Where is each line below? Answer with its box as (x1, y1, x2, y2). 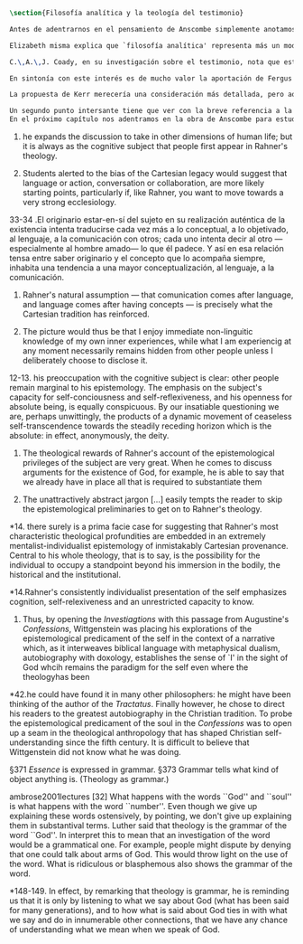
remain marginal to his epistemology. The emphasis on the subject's (9, 382, 262, 392)
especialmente (9, 243, 65, 253)
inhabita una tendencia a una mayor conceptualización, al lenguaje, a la (9, 262, 275, 273)
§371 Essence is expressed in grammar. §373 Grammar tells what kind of (9, 764, 280, 775)
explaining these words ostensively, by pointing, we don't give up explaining (9, 810, 292, 821)
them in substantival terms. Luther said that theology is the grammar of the (9, 820, 287, 831)
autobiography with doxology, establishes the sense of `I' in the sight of (22, 652, 289, 663)
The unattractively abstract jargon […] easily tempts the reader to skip (22, 494, 283, 505)
